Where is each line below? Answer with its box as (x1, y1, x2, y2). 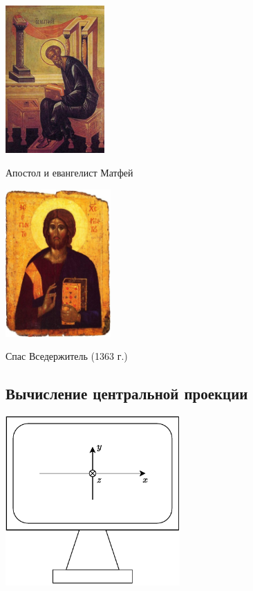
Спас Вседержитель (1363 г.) (6, 349, 128, 363)
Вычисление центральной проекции (6, 383, 248, 404)
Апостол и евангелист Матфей (6, 165, 133, 179)
